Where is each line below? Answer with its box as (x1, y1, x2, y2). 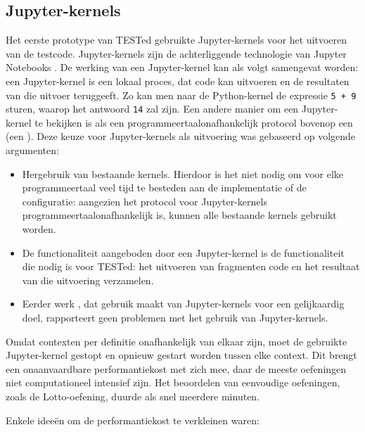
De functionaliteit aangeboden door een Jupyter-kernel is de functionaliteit (22, 245, 345, 260)
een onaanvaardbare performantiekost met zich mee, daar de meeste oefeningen (6, 361, 347, 376)
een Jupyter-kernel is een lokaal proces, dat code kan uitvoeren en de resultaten (6, 73, 350, 88)
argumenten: (6, 143, 59, 158)
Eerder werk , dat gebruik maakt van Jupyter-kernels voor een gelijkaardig (22, 296, 345, 311)
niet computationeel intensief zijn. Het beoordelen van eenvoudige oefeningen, (6, 375, 340, 390)
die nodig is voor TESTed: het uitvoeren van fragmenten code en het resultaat (22, 259, 360, 274)
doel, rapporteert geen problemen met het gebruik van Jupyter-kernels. (22, 310, 328, 325)
